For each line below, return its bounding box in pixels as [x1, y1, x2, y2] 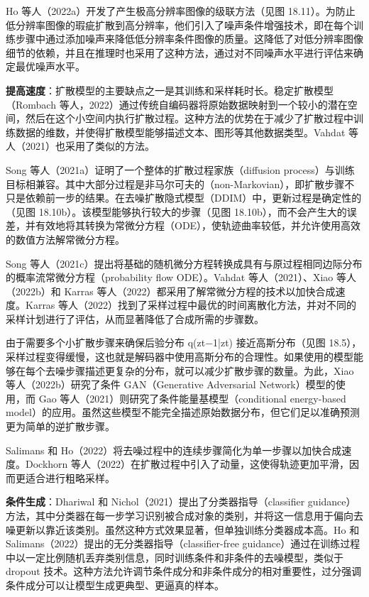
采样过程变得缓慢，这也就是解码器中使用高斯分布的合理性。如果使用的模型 [6, 349, 353, 364]
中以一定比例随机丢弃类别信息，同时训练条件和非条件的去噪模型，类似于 [6, 549, 343, 564]
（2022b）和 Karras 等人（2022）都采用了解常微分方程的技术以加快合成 [6, 283, 336, 298]
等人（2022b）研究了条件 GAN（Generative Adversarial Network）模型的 [6, 377, 336, 392]
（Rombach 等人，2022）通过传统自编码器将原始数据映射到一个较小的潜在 [6, 97, 348, 111]
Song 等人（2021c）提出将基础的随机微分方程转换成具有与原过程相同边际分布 [6, 256, 363, 270]
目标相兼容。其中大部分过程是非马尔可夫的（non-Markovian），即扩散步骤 [6, 176, 345, 191]
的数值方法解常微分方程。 [6, 231, 125, 246]
